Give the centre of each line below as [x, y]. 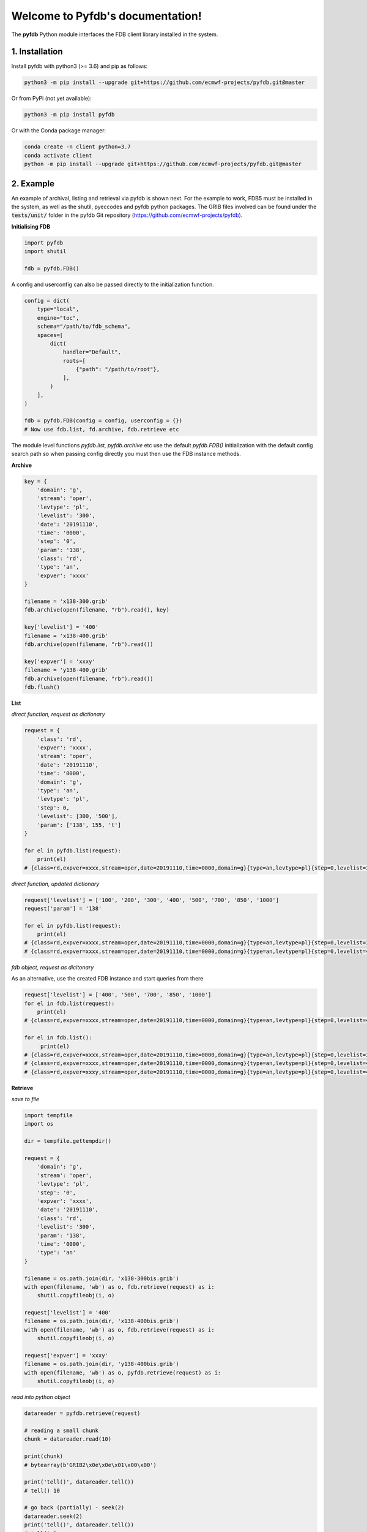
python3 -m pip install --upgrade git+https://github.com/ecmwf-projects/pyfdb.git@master [165, 82]
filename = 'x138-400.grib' [66, 635]
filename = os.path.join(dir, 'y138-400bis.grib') [102, 1364]
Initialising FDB [31, 226]
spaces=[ [50, 335]
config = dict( [47, 301]
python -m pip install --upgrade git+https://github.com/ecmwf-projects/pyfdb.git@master [163, 164]
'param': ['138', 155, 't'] [79, 825]
